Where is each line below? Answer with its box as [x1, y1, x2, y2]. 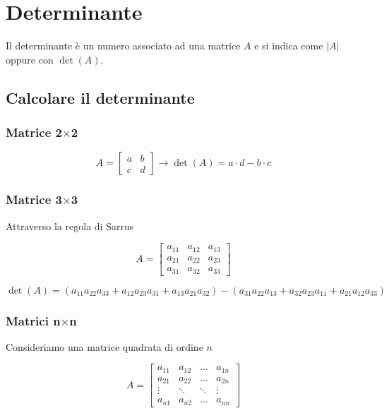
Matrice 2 [6, 124, 62, 141]
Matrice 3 [6, 191, 62, 208]
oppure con [6, 52, 54, 66]
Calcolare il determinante [6, 86, 195, 108]
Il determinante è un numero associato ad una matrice [6, 38, 241, 53]
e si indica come [254, 38, 323, 53]
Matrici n [6, 311, 61, 329]
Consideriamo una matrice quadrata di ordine [6, 339, 203, 354]
